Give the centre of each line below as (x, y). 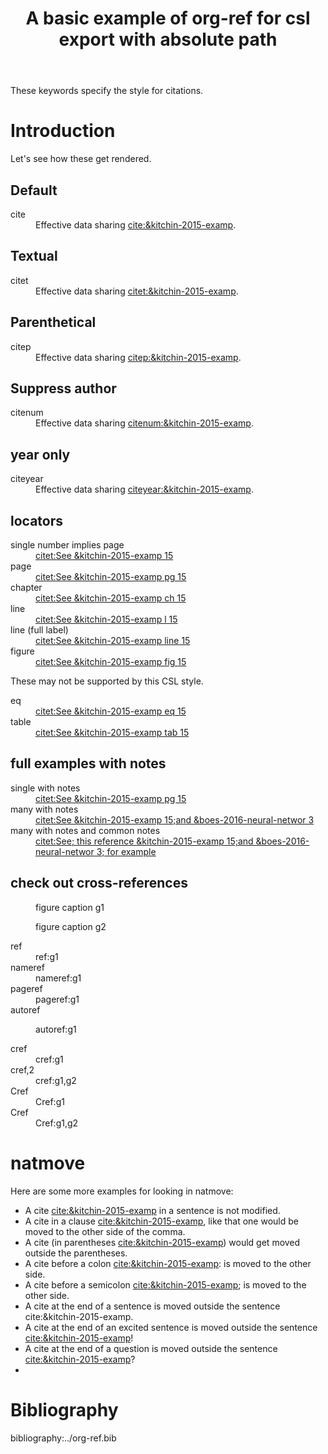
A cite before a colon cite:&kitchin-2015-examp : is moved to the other (168, 1263)
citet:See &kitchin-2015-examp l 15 (106, 619)
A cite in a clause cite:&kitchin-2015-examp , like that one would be (161, 1221)
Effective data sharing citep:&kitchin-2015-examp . (138, 357)
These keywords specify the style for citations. (107, 91)
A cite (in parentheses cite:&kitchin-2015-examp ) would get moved (162, 1242)
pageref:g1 (57, 999)
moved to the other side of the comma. (105, 1231)
